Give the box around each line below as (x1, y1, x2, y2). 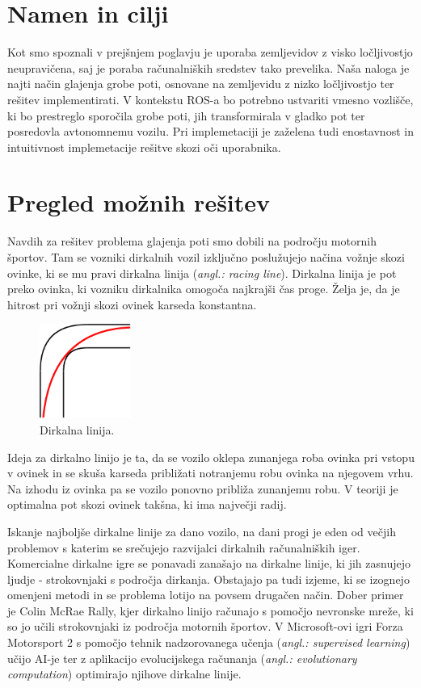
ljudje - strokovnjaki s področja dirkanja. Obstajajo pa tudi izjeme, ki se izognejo (7, 570, 410, 587)
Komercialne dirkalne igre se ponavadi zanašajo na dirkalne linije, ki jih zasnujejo (7, 555, 410, 572)
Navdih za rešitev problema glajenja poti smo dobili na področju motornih (7, 233, 377, 250)
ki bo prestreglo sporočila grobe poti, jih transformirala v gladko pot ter (7, 107, 365, 124)
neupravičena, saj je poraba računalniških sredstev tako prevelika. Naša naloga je (7, 59, 410, 76)
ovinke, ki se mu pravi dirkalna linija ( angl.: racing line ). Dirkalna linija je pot (7, 264, 397, 281)
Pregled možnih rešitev (7, 186, 271, 219)
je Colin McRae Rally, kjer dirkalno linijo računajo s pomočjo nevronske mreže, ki (7, 602, 414, 619)
